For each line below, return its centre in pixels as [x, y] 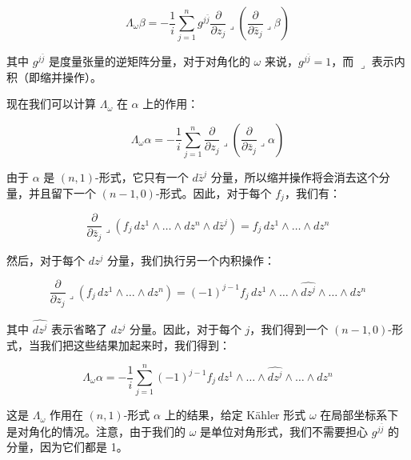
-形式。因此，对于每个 [213, 192]
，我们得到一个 [289, 329]
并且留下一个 [62, 192]
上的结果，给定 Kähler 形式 [235, 415]
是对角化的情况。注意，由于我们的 [96, 431]
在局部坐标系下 [359, 415]
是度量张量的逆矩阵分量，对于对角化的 [149, 60]
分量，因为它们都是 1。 [67, 447]
